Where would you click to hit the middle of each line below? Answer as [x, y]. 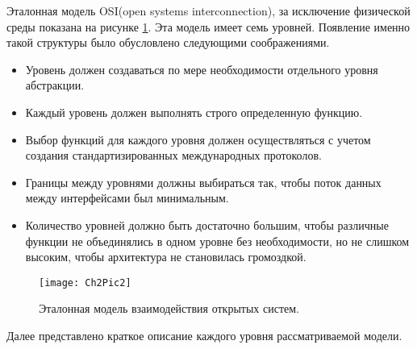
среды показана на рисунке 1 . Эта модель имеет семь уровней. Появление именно [208, 26]
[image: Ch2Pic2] [85, 283]
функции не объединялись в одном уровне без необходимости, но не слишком [217, 241]
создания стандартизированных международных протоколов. [173, 155]
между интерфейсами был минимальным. [127, 198]
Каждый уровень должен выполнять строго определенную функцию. [194, 112]
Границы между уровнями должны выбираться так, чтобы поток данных [203, 182]
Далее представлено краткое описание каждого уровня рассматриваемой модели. [204, 335]
